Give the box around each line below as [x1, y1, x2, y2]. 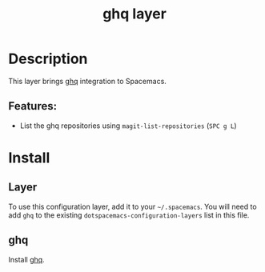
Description [8, 50, 88, 68]
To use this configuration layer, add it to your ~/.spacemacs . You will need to [8, 202, 258, 211]
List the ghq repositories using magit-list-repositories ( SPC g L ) [19, 121, 238, 130]
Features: [8, 99, 58, 113]
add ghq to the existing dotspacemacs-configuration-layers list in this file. [8, 210, 250, 220]
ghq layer [102, 5, 167, 23]
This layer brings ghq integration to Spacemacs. [8, 76, 167, 86]
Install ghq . [8, 254, 46, 264]
